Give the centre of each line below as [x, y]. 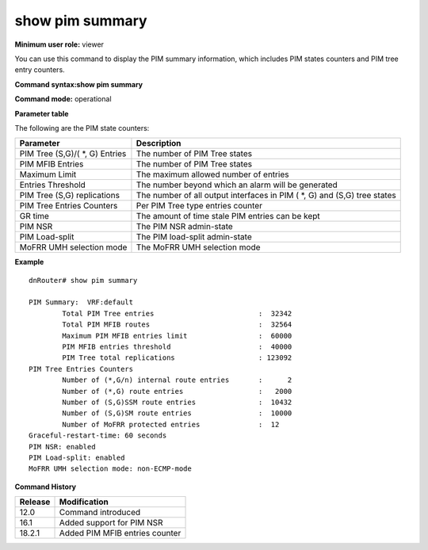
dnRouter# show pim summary [83, 280]
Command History [46, 487]
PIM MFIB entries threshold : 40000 [177, 347]
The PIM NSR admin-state [184, 227]
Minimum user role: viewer [59, 44]
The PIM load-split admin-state [194, 237]
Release [35, 502]
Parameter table [42, 113]
